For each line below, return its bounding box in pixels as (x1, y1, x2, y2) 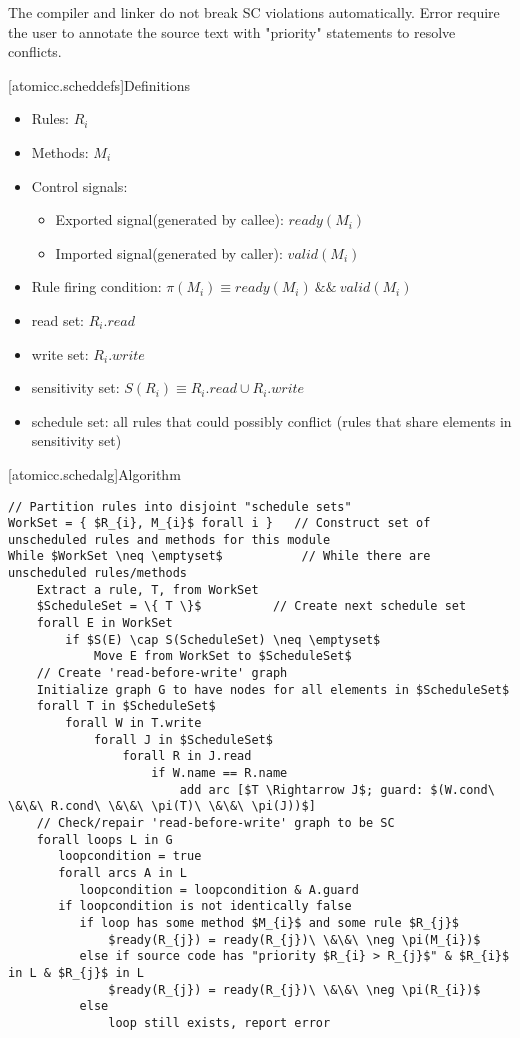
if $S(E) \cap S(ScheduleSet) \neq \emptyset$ (65, 632, 381, 647)
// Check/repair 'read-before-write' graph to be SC (36, 815, 395, 830)
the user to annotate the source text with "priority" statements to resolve (8, 21, 456, 42)
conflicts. (8, 41, 62, 62)
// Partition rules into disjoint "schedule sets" (8, 499, 352, 514)
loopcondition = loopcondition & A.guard (79, 882, 359, 897)
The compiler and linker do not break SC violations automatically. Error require (8, 2, 500, 22)
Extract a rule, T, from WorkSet (36, 582, 259, 597)
